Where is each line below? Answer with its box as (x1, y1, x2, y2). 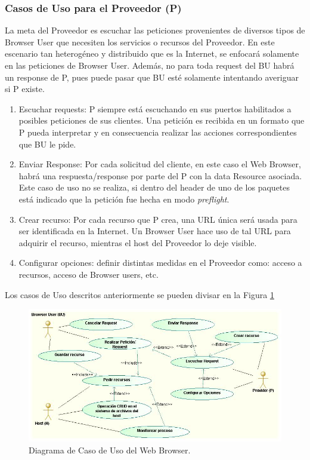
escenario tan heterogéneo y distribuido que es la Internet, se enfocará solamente (5, 47, 299, 60)
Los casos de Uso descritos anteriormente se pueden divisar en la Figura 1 (5, 288, 274, 300)
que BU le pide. (18, 137, 76, 150)
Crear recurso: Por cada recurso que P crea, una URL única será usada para (18, 213, 297, 225)
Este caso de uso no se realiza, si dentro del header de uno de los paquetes (18, 181, 290, 194)
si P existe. (5, 82, 45, 95)
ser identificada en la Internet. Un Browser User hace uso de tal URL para (18, 225, 291, 237)
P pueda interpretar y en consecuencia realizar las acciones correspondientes (18, 125, 297, 138)
